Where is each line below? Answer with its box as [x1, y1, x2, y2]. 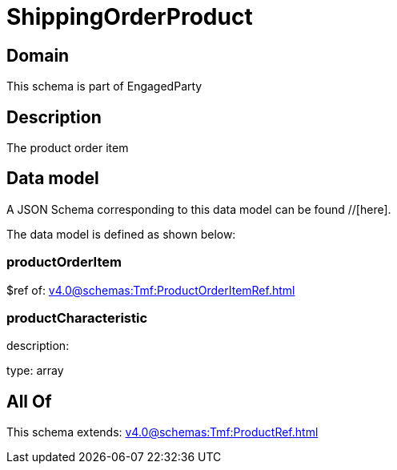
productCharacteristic [6, 309, 148, 326]
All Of [6, 391, 52, 412]
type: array [6, 364, 64, 378]
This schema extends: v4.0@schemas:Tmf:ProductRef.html [6, 425, 319, 440]
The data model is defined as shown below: [6, 227, 236, 241]
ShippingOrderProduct [6, 3, 253, 30]
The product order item [6, 141, 129, 155]
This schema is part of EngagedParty [6, 79, 203, 94]
